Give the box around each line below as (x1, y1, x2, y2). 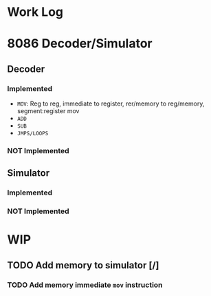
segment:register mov (16, 107, 80, 115)
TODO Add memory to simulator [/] (7, 259, 159, 271)
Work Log (7, 4, 64, 20)
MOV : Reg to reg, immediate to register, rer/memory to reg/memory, (16, 99, 205, 108)
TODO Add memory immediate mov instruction (7, 280, 163, 290)
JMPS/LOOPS (16, 130, 49, 137)
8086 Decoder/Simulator (7, 36, 153, 52)
